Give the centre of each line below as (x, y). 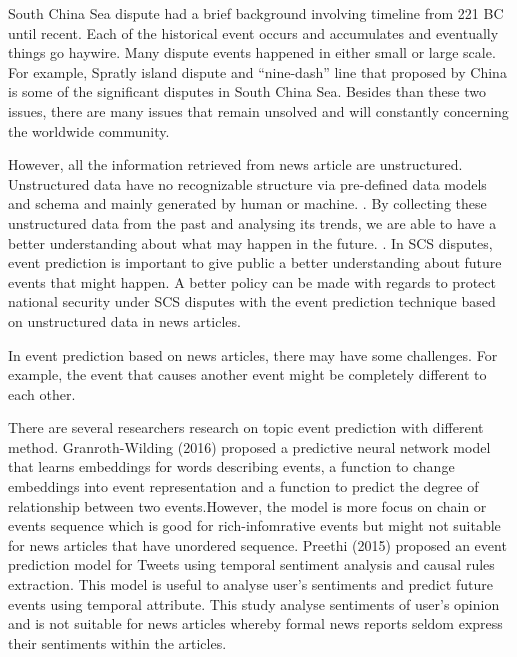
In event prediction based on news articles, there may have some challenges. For (253, 354)
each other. (42, 393)
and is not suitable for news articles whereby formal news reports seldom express (255, 623)
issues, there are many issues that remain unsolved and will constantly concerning (258, 110)
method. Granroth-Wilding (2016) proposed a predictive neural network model (249, 446)
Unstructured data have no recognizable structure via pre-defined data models (247, 183)
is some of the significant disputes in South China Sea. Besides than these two (247, 91)
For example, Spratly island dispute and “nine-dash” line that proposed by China (257, 71)
